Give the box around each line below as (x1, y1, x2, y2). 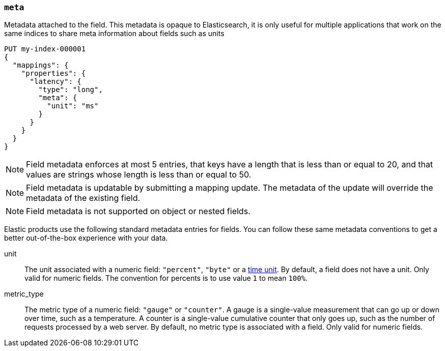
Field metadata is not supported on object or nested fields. (26, 206, 251, 217)
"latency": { (30, 77, 81, 86)
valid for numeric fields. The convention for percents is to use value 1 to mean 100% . (24, 274, 308, 283)
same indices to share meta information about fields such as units (4, 29, 225, 38)
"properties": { (21, 69, 86, 78)
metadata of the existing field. (26, 193, 141, 203)
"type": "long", (38, 85, 103, 94)
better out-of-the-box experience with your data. (4, 233, 168, 243)
